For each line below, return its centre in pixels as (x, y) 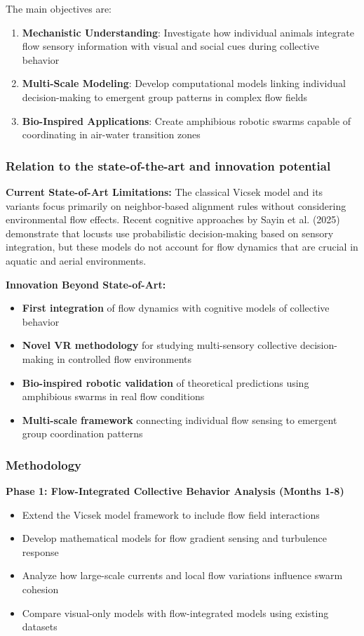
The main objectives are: (59, 8)
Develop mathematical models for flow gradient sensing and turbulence (174, 538)
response (40, 551)
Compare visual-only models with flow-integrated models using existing (175, 612)
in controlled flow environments (124, 358)
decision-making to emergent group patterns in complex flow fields (165, 97)
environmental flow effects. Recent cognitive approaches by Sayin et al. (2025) (173, 219)
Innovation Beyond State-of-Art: (86, 284)
